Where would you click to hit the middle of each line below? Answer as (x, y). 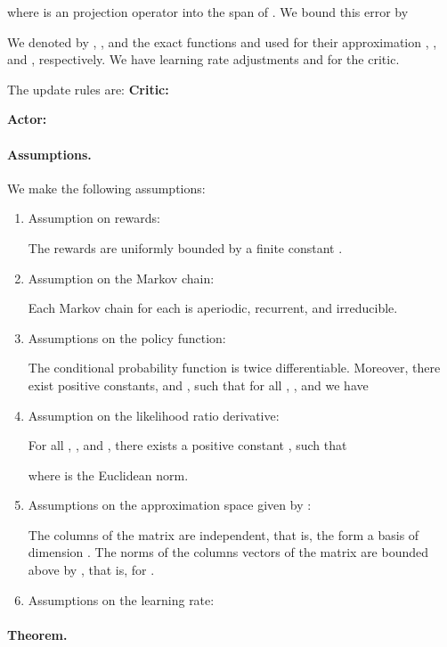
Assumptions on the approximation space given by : (170, 505)
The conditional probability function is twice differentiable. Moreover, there (234, 368)
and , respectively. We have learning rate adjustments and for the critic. (203, 59)
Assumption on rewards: (94, 218)
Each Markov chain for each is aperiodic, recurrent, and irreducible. (213, 308)
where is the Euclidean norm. (108, 475)
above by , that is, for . (91, 570)
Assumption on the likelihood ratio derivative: (154, 415)
